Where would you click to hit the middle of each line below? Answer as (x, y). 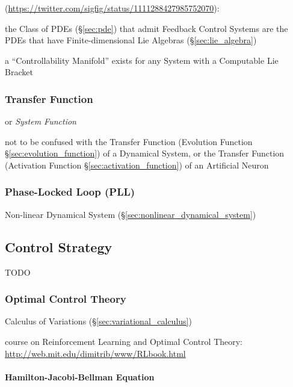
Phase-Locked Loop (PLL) (70, 192)
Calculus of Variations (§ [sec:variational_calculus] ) (98, 321)
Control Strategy (59, 246)
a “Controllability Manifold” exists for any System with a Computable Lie (142, 60)
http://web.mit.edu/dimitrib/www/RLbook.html (95, 353)
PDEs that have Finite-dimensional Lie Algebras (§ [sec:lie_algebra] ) (131, 40)
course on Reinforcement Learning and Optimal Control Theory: (124, 341)
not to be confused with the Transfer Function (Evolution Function (129, 141)
